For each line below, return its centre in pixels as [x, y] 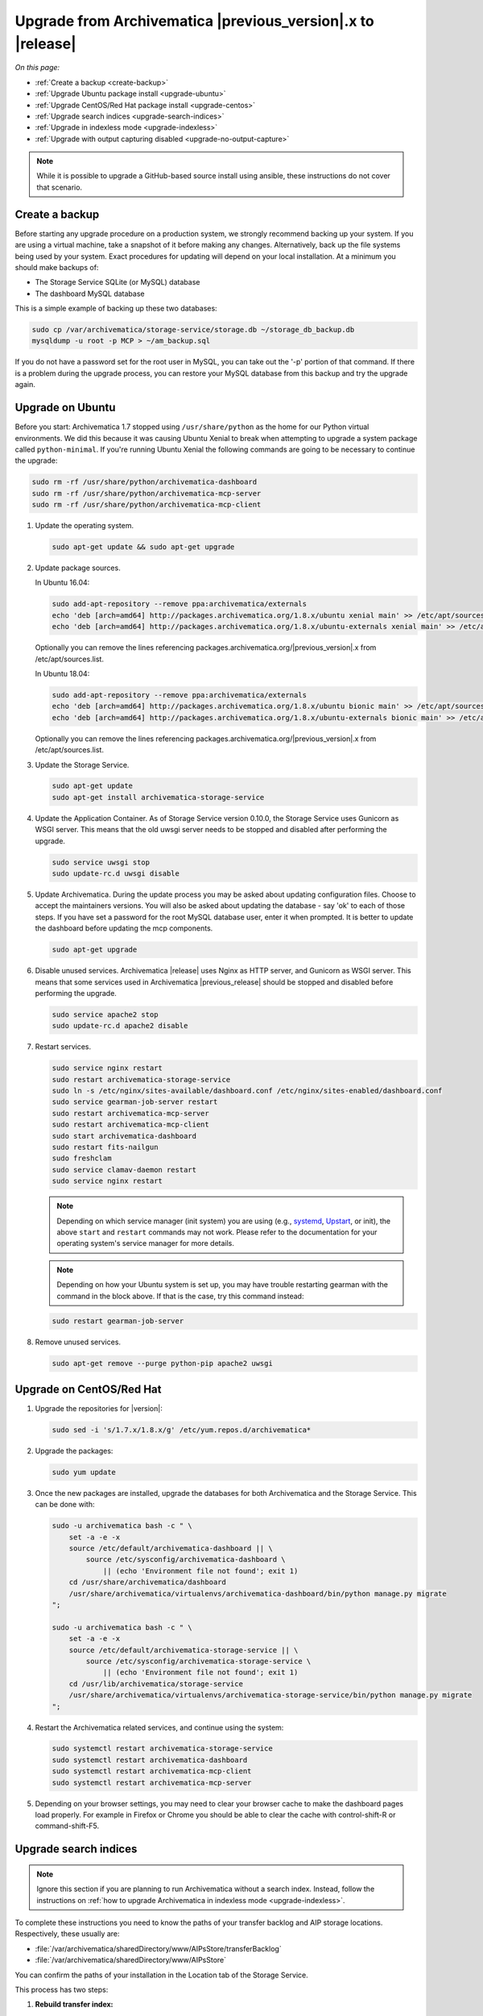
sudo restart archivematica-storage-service [141, 1079]
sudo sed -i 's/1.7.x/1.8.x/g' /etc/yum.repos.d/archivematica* [182, 1430]
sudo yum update [84, 1472]
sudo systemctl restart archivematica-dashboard [150, 1760]
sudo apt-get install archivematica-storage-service [158, 797]
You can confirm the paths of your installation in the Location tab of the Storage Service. [162, 1975]
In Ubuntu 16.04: [62, 583]
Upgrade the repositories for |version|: [99, 1408]
